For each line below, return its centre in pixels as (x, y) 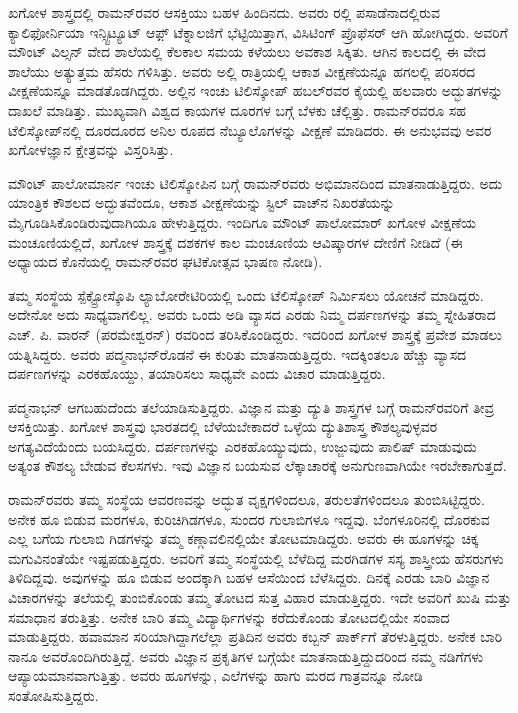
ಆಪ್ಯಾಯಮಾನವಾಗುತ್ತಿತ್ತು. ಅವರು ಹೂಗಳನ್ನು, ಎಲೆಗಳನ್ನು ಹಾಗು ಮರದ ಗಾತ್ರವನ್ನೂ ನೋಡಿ (215, 675)
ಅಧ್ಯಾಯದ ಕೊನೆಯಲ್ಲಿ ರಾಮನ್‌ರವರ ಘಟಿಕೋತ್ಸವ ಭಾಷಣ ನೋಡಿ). (165, 261)
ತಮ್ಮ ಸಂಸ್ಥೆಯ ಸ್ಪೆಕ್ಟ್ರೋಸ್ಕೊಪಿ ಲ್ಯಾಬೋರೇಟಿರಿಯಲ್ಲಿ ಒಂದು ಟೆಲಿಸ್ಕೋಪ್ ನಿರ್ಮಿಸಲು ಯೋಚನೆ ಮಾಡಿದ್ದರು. (246, 294)
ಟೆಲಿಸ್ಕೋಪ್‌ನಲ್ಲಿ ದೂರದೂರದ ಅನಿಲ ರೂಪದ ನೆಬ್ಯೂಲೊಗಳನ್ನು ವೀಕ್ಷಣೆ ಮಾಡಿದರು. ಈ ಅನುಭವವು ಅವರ (250, 129)
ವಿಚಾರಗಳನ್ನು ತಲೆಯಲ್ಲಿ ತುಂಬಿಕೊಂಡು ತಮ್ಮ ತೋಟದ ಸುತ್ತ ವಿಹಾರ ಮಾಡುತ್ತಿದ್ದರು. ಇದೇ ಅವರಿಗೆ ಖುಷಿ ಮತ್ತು (260, 597)
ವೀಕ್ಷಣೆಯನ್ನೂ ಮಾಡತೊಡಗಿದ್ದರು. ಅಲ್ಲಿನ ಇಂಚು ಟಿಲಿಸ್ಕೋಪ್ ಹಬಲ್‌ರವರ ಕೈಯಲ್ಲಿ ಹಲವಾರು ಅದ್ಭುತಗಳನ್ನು (255, 90)
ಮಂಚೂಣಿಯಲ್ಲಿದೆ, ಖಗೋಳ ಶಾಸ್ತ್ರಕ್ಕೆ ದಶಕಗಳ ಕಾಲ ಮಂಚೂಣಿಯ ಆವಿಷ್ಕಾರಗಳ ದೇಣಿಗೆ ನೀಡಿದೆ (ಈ (235, 241)
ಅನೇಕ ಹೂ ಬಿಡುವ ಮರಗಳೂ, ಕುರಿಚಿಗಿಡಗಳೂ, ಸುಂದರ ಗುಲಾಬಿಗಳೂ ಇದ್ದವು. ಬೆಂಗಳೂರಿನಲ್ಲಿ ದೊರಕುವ (249, 518)
